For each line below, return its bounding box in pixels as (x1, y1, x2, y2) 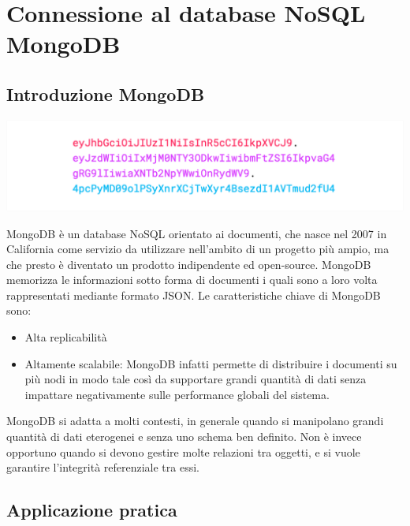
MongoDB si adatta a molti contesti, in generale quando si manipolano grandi (6, 412, 384, 429)
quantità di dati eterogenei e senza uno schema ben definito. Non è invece (6, 428, 362, 445)
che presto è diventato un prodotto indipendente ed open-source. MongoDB (6, 256, 371, 272)
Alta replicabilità (24, 329, 107, 345)
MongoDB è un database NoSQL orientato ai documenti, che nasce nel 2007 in (6, 225, 387, 241)
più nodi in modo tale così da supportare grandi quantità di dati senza (24, 371, 367, 387)
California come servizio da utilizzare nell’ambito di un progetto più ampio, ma (6, 241, 389, 257)
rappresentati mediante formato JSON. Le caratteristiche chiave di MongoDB (6, 286, 381, 303)
